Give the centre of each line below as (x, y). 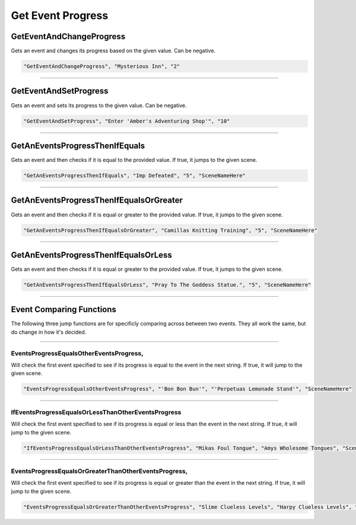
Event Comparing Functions (64, 310)
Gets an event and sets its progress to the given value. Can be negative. (99, 105)
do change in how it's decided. (49, 332)
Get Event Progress (60, 15)
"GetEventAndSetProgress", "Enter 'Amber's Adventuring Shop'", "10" (127, 121)
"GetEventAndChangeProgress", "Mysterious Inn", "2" (102, 66)
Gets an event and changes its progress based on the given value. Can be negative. (113, 51)
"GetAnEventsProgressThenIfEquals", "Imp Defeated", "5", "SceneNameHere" (135, 176)
